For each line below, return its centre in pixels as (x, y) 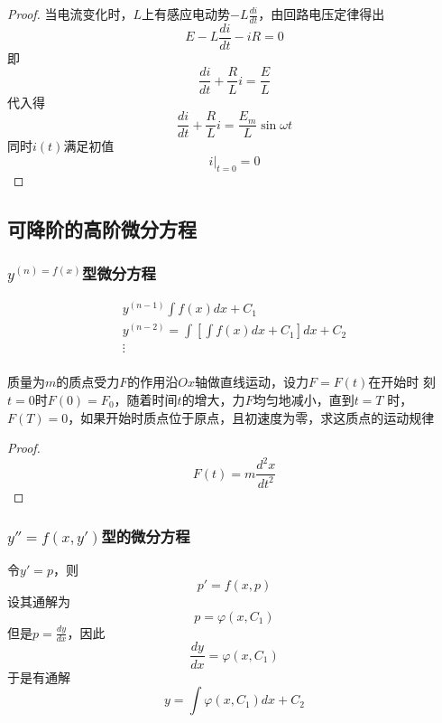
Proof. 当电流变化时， (70, 14)
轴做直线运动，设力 (252, 382)
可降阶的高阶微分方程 (102, 228)
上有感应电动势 (186, 14)
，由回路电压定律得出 (322, 14)
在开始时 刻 (402, 382)
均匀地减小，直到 (304, 399)
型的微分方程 (146, 536)
